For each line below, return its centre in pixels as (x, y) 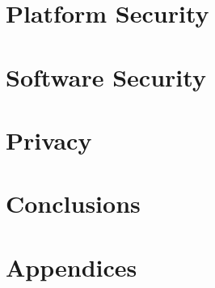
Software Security (106, 76)
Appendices (72, 267)
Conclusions (73, 203)
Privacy (49, 140)
